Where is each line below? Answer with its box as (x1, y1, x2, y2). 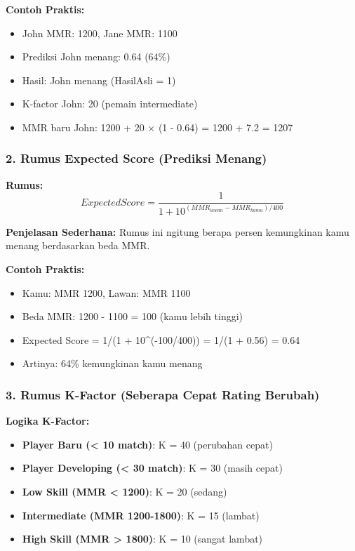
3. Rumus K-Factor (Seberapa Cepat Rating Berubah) (6, 385, 320, 403)
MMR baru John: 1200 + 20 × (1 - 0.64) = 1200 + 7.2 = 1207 (22, 119, 293, 134)
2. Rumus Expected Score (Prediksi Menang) (6, 150, 267, 167)
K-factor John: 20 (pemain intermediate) (22, 96, 198, 111)
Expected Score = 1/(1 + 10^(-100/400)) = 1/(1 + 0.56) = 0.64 (22, 332, 300, 347)
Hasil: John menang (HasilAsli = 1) (22, 72, 176, 87)
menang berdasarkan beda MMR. (6, 238, 150, 253)
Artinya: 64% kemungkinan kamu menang (22, 356, 203, 371)
